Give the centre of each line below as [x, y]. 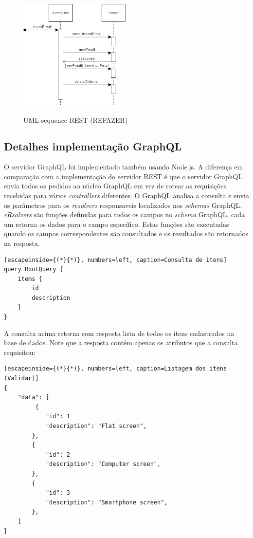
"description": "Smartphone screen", [107, 502]
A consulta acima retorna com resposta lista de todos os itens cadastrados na [119, 333]
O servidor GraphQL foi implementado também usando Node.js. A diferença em [124, 167]
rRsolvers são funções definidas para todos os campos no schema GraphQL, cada [125, 214]
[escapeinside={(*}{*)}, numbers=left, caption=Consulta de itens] [116, 260]
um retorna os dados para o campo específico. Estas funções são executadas [117, 224]
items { [30, 279]
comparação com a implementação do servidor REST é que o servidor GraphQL [123, 176]
